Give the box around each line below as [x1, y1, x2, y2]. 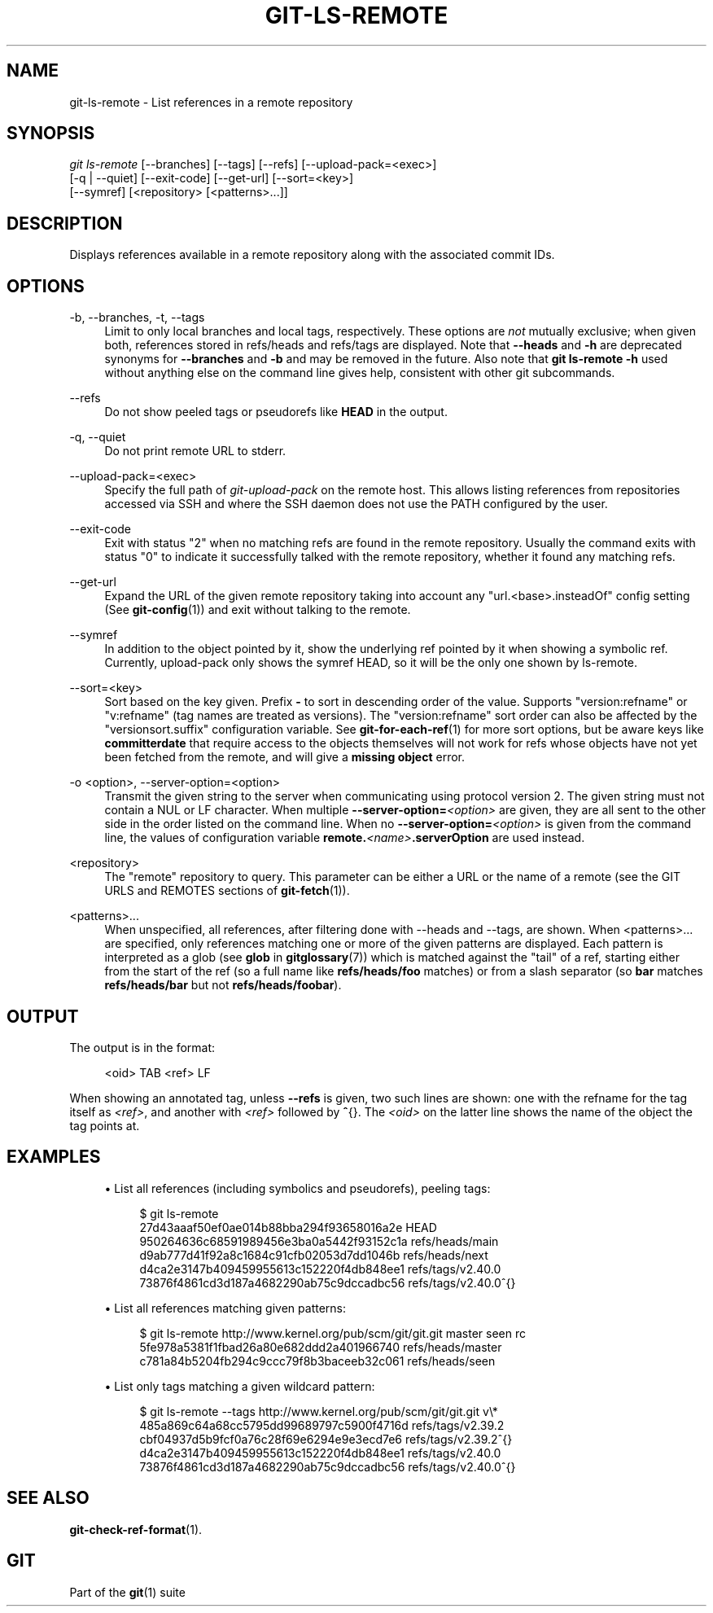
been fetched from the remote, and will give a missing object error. [104, 750, 466, 765]
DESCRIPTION [7, 213, 123, 234]
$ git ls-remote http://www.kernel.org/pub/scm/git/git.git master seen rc [139, 1326, 527, 1340]
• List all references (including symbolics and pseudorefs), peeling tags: [104, 1181, 491, 1195]
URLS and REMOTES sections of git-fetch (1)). [104, 883, 350, 898]
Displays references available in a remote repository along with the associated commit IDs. [69, 248, 555, 262]
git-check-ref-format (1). [69, 1522, 203, 1536]
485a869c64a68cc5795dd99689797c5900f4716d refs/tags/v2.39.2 [139, 1418, 505, 1432]
